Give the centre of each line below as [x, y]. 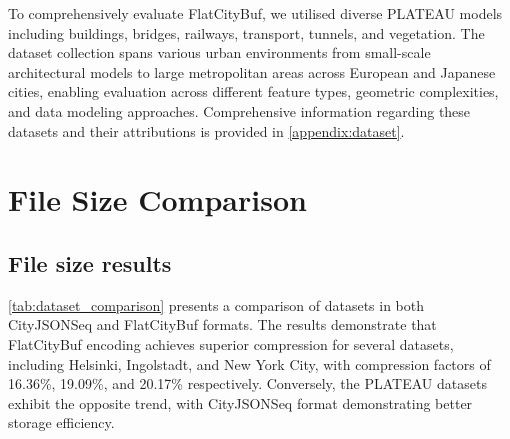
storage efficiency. [61, 422]
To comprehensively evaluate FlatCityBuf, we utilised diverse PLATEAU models [255, 13]
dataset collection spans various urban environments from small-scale [219, 52]
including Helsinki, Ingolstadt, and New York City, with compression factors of [249, 363]
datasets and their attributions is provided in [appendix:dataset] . [206, 130]
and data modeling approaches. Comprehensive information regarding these [239, 110]
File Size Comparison [157, 199]
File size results [90, 262]
